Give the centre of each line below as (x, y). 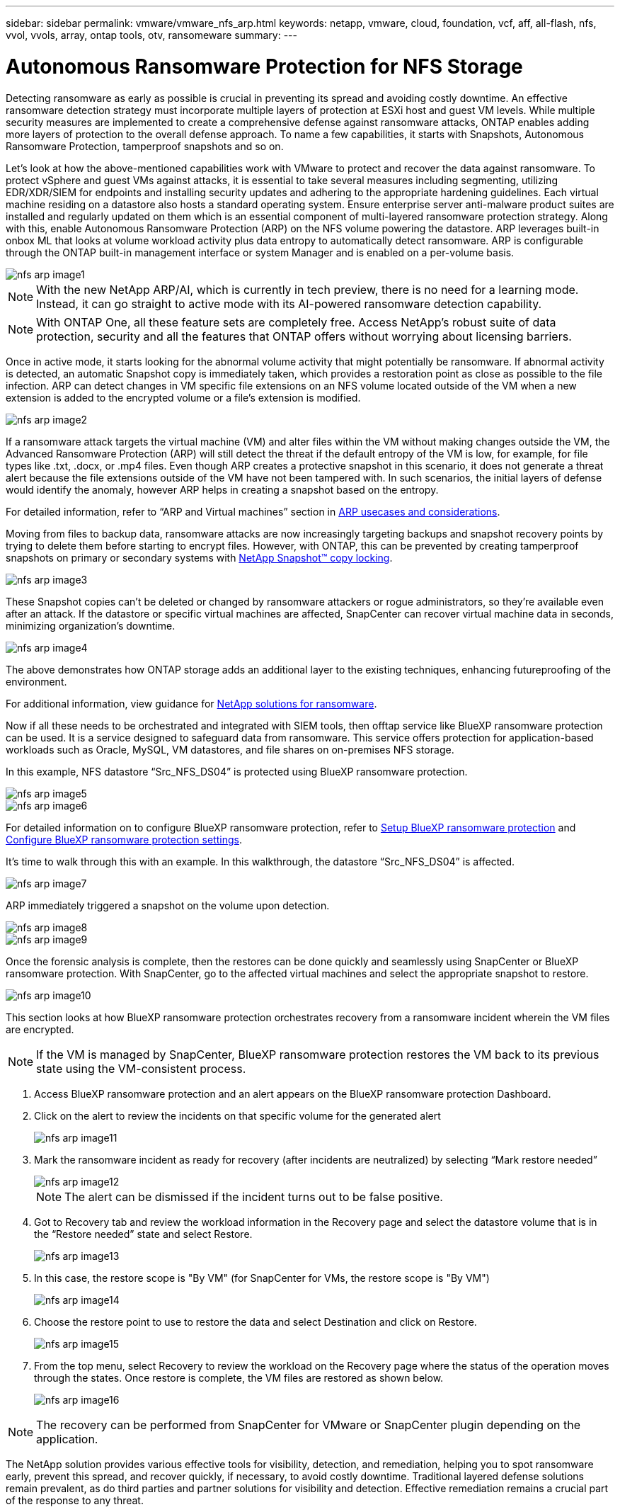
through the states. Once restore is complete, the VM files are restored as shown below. (239, 1377)
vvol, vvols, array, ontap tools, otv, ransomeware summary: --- (151, 35)
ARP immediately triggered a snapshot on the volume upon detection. (168, 905)
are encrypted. (40, 1029)
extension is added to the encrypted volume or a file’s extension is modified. (183, 397)
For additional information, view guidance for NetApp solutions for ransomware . (191, 703)
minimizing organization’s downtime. (91, 625)
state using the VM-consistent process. (141, 1068)
